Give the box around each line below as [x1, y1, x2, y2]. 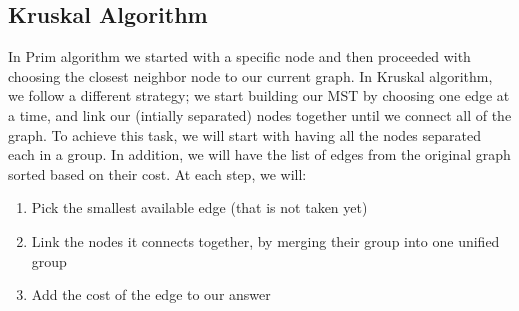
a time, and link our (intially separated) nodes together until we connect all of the [8, 104, 512, 125]
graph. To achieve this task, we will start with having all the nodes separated [8, 124, 481, 145]
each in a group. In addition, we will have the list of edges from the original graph [8, 144, 511, 165]
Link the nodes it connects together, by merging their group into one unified [31, 230, 500, 251]
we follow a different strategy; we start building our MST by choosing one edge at [8, 85, 510, 106]
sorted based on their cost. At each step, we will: [8, 163, 307, 184]
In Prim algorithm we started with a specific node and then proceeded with [8, 46, 471, 67]
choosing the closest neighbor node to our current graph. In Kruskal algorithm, [8, 65, 493, 86]
